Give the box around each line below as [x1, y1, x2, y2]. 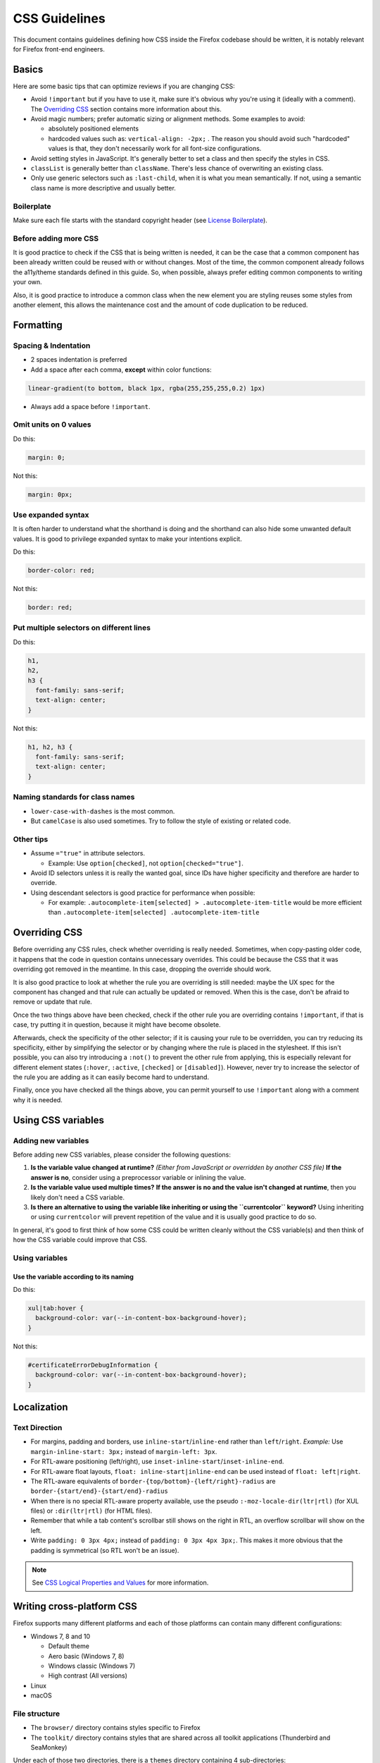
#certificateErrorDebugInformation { [27, 1361, 158, 1369]
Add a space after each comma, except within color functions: [30, 365, 212, 374]
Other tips [13, 834, 49, 844]
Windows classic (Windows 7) [48, 1661, 136, 1670]
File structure [13, 1709, 60, 1719]
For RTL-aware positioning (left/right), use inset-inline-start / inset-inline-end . [30, 1457, 284, 1466]
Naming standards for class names [13, 792, 135, 802]
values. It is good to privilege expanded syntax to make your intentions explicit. [13, 535, 242, 543]
